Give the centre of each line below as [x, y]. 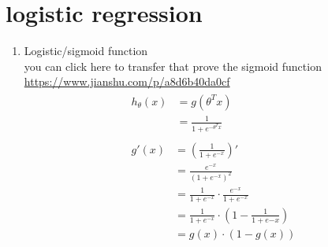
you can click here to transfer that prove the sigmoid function [173, 66]
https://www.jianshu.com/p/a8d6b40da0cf [127, 81]
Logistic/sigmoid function [86, 51]
